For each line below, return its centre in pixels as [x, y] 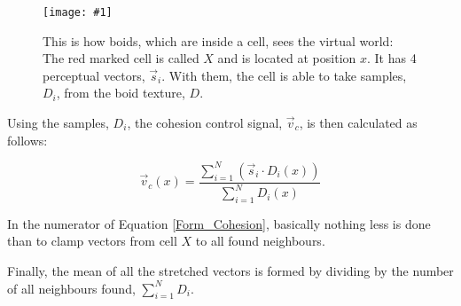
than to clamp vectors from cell [92, 241]
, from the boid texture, [121, 93]
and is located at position [287, 58]
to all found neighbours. [260, 241]
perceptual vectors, [94, 75]
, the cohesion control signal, [205, 123]
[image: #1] [78, 12]
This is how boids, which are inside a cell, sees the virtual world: [218, 40]
